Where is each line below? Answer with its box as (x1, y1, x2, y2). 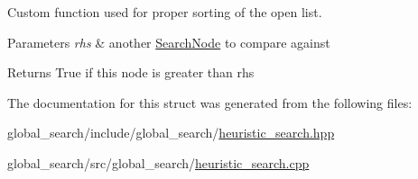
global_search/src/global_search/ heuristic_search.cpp (7, 153, 310, 172)
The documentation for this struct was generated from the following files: (7, 93, 413, 112)
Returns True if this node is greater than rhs (7, 63, 255, 82)
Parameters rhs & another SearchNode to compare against (7, 32, 330, 51)
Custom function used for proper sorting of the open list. (7, 3, 322, 21)
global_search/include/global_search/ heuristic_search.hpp (7, 123, 335, 142)
